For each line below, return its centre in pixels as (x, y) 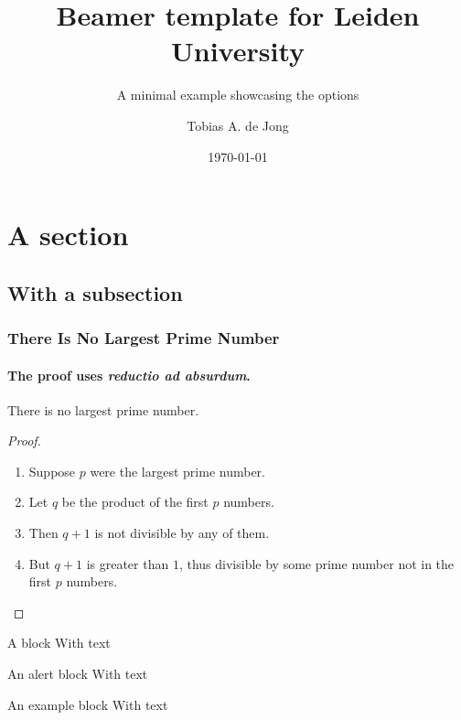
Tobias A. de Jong (238, 125)
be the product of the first (135, 502)
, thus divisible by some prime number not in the (316, 563)
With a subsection (95, 292)
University (238, 51)
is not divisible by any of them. (182, 533)
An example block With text (88, 704)
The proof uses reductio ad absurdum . (129, 375)
